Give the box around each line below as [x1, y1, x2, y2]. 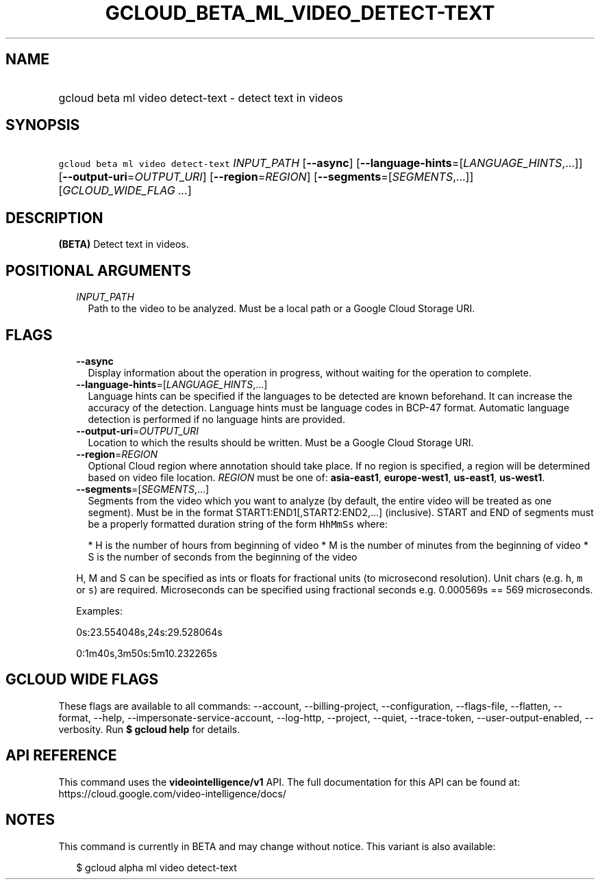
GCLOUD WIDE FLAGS [5, 671, 159, 689]
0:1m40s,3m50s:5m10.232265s [76, 647, 218, 659]
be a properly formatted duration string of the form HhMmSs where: [88, 517, 388, 530]
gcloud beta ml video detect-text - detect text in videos [58, 90, 343, 105]
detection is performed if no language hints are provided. [88, 413, 345, 425]
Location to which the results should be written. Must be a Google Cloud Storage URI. [88, 436, 474, 448]
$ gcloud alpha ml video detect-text [76, 861, 237, 873]
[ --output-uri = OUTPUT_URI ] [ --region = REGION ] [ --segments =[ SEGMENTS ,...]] [58, 170, 474, 184]
